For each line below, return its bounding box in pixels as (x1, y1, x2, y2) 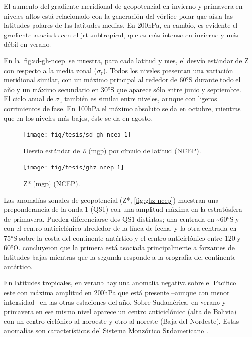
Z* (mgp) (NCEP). (23, 178, 80, 188)
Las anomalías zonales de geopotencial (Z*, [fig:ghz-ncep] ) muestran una (4, 194, 219, 205)
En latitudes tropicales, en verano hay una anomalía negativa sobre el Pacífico (4, 278, 236, 288)
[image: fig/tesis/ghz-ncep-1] (23, 164, 124, 171)
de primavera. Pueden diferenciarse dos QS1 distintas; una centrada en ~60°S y (4, 213, 239, 224)
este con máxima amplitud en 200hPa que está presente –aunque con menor (4, 287, 230, 297)
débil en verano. (4, 39, 51, 49)
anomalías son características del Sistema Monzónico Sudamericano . (4, 325, 208, 336)
